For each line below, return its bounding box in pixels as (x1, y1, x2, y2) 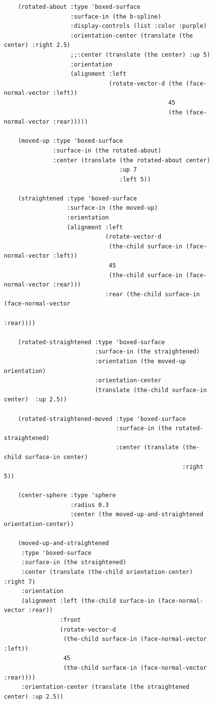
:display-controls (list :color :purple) (70, 22, 207, 30)
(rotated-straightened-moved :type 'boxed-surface (18, 415, 186, 422)
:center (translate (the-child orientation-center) (21, 569, 193, 576)
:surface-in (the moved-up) (66, 204, 158, 212)
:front (60, 616, 81, 623)
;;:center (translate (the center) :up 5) (70, 51, 211, 58)
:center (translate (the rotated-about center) (53, 156, 211, 164)
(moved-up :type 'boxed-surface (18, 137, 123, 145)
